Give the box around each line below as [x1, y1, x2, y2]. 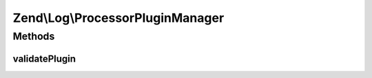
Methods [12, 30, 55, 42]
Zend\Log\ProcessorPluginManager [12, 10, 225, 25]
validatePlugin [12, 53, 76, 64]
